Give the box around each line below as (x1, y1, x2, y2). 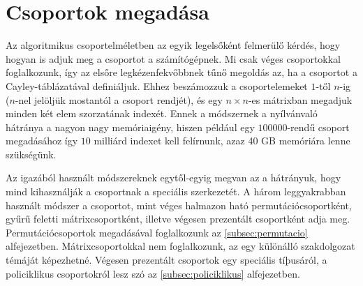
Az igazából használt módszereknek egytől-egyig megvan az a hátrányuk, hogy (6, 170, 341, 185)
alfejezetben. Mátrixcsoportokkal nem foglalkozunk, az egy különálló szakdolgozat (6, 239, 355, 253)
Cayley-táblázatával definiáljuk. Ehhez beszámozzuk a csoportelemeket (6, 78, 308, 93)
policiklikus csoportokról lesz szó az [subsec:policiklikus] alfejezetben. (6, 266, 300, 280)
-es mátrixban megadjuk (248, 92, 353, 107)
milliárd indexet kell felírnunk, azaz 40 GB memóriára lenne (94, 133, 350, 148)
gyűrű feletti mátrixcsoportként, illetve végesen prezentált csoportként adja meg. (6, 211, 350, 226)
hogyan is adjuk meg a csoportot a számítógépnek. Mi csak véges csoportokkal (6, 51, 341, 66)
